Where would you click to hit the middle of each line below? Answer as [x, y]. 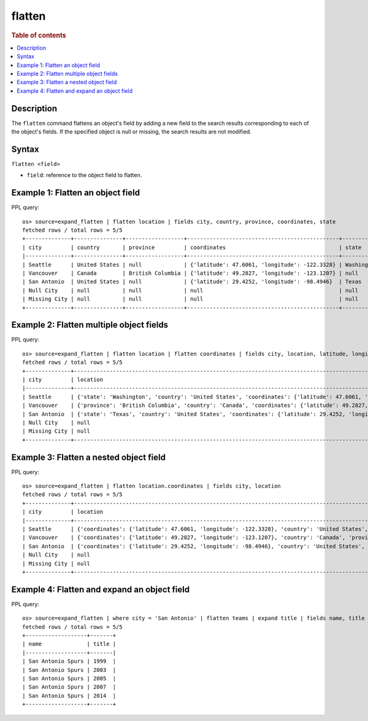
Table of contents [39, 35]
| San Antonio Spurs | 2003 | [69, 670]
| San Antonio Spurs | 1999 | [69, 661]
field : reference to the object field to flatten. [84, 175]
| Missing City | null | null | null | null [190, 299]
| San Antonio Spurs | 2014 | [69, 695]
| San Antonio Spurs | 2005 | [69, 678]
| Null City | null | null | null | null [190, 290]
